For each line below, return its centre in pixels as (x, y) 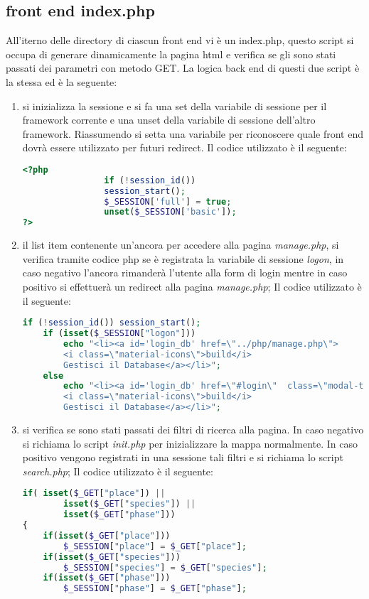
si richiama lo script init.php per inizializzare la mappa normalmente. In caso (190, 443)
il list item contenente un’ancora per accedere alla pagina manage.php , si (181, 245)
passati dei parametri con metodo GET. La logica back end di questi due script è (183, 68)
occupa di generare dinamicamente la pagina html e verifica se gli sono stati (171, 54)
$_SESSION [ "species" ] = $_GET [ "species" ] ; (165, 567)
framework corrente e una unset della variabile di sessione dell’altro (169, 120)
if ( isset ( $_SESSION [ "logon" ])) (119, 334)
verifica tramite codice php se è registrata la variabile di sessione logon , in (183, 258)
